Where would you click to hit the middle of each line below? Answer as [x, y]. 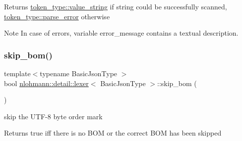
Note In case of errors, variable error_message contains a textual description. [121, 33]
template [17, 73]
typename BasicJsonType [79, 73]
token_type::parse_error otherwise [57, 16]
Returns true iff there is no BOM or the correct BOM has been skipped [113, 133]
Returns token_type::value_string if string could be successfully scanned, [116, 6]
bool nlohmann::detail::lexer [46, 83]
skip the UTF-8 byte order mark [53, 116]
